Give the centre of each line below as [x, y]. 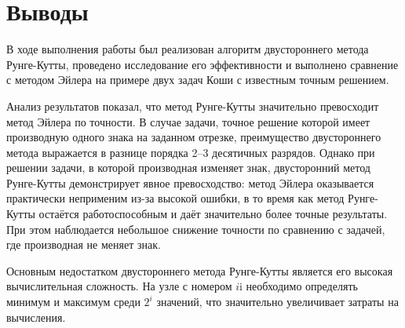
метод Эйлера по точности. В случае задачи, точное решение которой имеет [188, 121]
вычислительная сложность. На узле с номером [119, 286]
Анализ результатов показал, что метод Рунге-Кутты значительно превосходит [193, 106]
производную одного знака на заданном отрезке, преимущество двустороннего [194, 137]
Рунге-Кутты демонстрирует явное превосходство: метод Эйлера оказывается [190, 182]
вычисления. [36, 317]
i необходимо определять [299, 286]
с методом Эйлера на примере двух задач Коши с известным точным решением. [198, 80]
